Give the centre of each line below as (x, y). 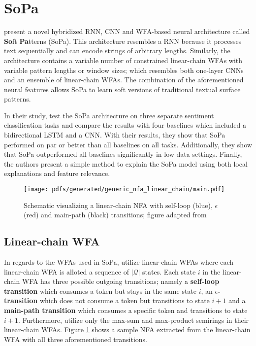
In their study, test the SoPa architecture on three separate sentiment (109, 115)
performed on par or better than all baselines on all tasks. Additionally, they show (128, 144)
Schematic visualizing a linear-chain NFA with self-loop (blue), (118, 205)
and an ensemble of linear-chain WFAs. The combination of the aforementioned (124, 80)
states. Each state (169, 271)
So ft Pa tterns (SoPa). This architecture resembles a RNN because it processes (123, 41)
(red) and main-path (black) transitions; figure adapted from (115, 215)
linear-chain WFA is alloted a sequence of (66, 271)
